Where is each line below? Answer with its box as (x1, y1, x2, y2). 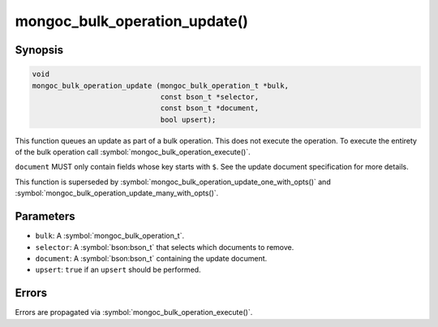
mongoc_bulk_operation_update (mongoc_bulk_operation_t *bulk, (32, 81, 290, 90)
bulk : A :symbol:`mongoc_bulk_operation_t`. (35, 231, 185, 241)
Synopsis (15, 43, 64, 57)
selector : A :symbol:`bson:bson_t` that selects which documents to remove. (35, 242, 294, 252)
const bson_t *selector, (160, 92, 260, 101)
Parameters (15, 209, 75, 223)
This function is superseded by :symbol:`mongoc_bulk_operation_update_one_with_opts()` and (15, 177, 332, 187)
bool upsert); (160, 114, 217, 124)
